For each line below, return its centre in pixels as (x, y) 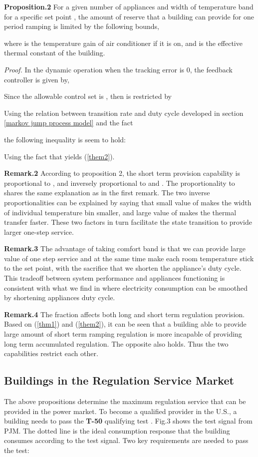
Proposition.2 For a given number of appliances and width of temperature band (129, 6)
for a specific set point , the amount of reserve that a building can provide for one (129, 16)
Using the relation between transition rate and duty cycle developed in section (124, 113)
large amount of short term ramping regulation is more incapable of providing (123, 334)
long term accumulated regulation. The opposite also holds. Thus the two (116, 343)
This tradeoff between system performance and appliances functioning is (115, 278)
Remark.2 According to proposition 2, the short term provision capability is (122, 173)
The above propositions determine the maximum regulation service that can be (125, 401)
